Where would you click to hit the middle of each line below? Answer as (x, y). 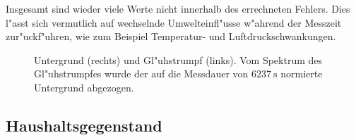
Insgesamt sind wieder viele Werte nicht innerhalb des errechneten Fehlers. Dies (178, 8)
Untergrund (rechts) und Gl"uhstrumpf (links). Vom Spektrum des (178, 59)
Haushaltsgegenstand (84, 125)
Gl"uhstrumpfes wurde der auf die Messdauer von (141, 74)
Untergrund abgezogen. (84, 87)
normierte (302, 74)
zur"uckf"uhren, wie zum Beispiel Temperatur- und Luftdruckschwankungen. (171, 36)
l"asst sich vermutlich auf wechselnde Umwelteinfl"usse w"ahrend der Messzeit (174, 22)
